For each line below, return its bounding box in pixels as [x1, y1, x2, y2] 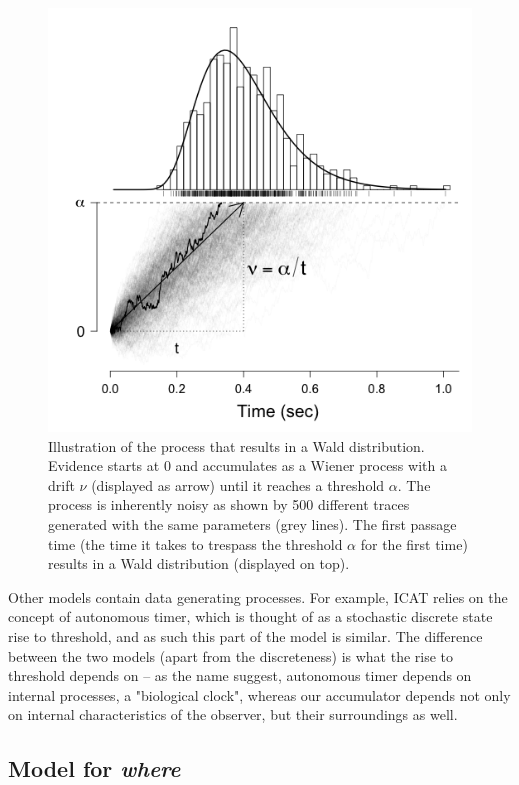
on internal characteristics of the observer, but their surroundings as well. [8, 704, 458, 725]
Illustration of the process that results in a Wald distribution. [48, 435, 425, 456]
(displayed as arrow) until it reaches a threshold [91, 474, 385, 495]
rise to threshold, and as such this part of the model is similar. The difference [8, 625, 483, 646]
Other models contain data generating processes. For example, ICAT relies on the [8, 586, 508, 607]
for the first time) [360, 533, 468, 554]
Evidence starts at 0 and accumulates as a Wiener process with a [48, 455, 447, 476]
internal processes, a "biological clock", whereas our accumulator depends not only [8, 684, 511, 705]
